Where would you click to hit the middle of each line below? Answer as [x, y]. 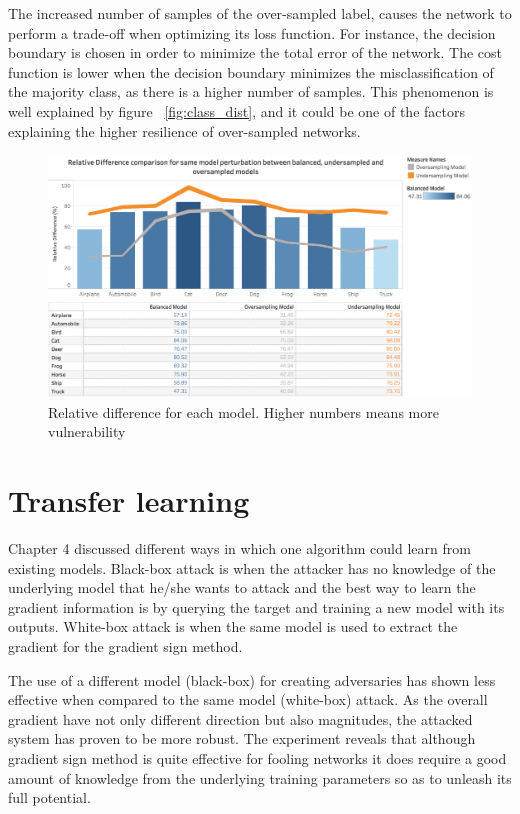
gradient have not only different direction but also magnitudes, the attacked [240, 718]
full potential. [49, 797]
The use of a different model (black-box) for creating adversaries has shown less [252, 679]
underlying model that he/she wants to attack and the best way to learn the [242, 587]
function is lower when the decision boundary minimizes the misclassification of [251, 71]
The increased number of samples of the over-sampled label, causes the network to [260, 13]
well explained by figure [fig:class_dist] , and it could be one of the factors [236, 110]
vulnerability [87, 431]
